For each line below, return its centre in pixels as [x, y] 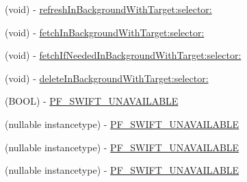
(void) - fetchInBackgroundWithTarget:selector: [105, 32]
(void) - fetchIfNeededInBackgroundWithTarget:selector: [123, 55]
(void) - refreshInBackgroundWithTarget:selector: [108, 9]
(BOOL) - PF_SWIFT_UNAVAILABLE [92, 101]
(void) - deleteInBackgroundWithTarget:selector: [107, 78]
